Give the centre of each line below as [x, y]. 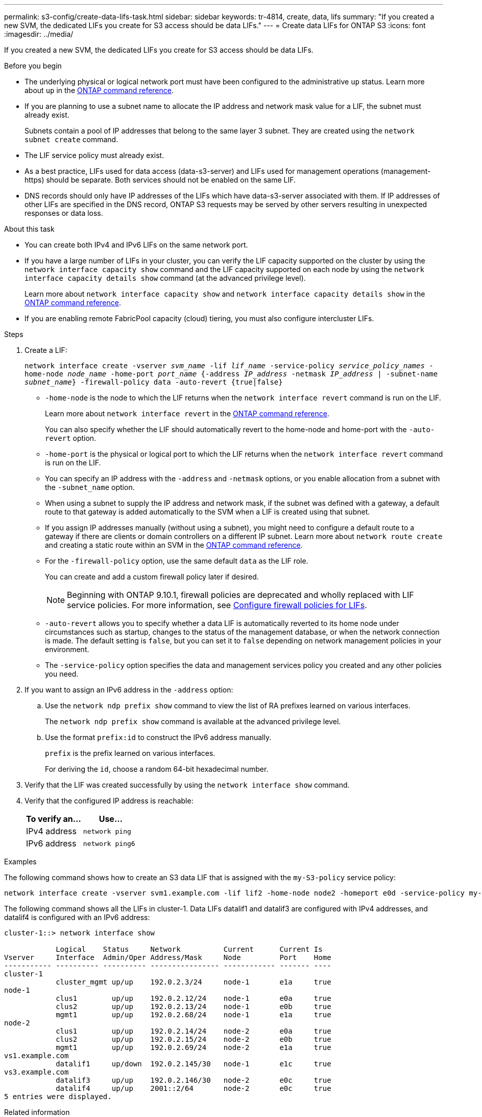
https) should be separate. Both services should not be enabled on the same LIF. [160, 180]
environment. [67, 649]
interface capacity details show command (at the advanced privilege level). [165, 278]
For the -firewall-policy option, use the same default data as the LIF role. [177, 561]
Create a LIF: [46, 350]
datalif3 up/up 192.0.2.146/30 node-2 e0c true [194, 1080]
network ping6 [109, 843]
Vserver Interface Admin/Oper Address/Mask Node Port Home [168, 957]
